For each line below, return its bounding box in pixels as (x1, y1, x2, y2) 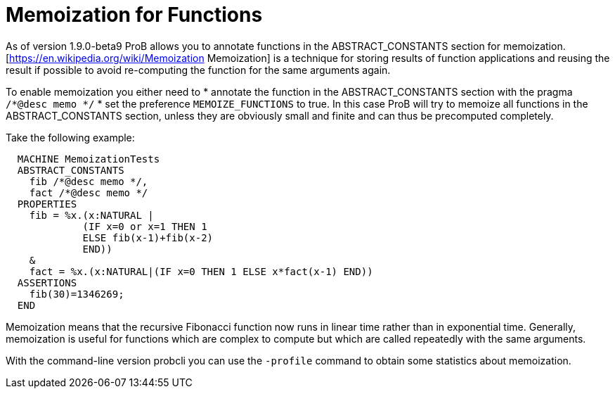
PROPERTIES (17, 198, 77, 210)
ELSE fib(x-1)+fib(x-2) (82, 231, 214, 243)
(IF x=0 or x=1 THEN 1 (82, 220, 207, 232)
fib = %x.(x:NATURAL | (29, 209, 154, 221)
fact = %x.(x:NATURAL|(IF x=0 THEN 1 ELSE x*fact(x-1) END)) (29, 265, 373, 277)
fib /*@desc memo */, (29, 175, 148, 187)
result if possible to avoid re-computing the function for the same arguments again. (6, 63, 391, 76)
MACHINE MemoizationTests (17, 153, 160, 165)
